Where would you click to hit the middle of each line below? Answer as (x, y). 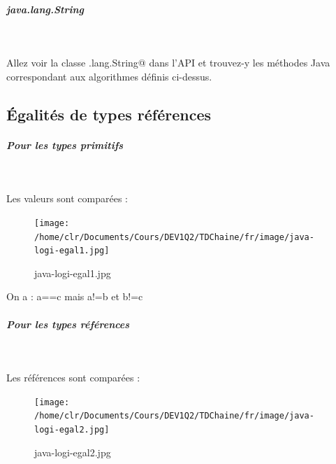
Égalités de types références (109, 114)
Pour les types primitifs (65, 145)
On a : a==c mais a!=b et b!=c (75, 296)
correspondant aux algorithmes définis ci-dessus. (109, 76)
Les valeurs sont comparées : (67, 198)
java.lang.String (45, 9)
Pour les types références (68, 324)
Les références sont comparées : (73, 378)
